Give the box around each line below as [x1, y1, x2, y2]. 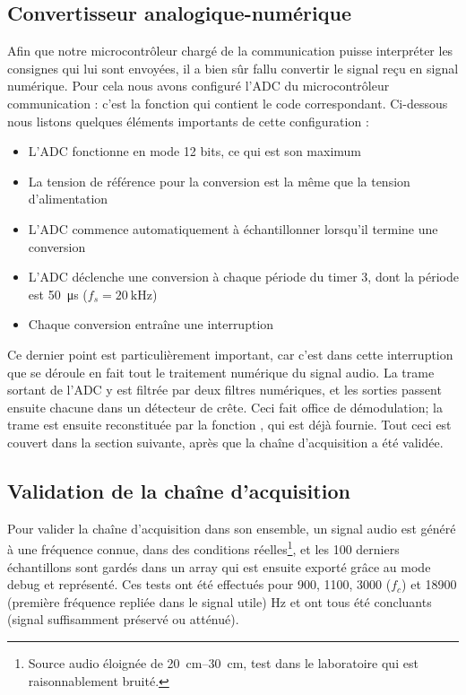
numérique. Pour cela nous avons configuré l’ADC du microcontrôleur [7, 76, 390, 95]
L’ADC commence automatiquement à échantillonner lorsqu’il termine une [28, 219, 438, 238]
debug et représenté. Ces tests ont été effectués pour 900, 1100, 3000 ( [7, 575, 392, 594]
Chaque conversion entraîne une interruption [28, 315, 274, 334]
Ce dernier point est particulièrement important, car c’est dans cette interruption [7, 344, 453, 363]
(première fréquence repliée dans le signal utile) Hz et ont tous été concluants [7, 592, 432, 611]
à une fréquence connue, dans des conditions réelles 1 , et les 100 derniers [7, 537, 400, 558]
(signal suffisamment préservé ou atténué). [7, 610, 239, 629]
